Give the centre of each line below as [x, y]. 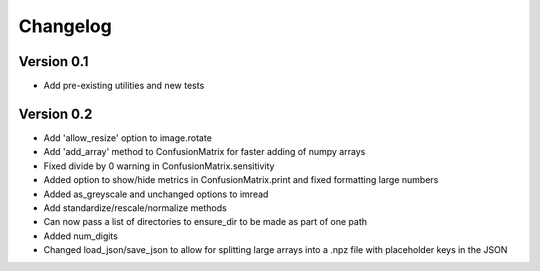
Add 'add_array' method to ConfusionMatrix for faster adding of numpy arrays [204, 152]
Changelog [65, 26]
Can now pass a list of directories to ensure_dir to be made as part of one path [205, 222]
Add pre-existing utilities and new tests [124, 86]
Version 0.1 [53, 61]
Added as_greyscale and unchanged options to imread [156, 194]
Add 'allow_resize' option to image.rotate [127, 137]
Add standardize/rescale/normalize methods [135, 207]
